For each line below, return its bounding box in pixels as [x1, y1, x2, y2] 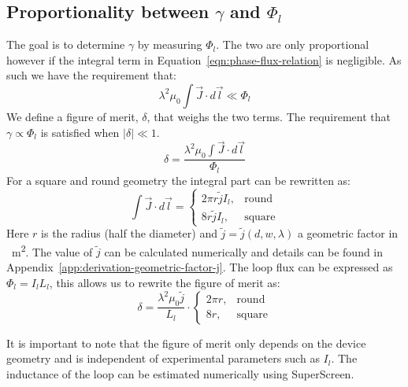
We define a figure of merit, [6, 108, 139, 124]
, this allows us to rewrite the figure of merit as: [49, 274, 280, 290]
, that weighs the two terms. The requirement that [147, 108, 391, 124]
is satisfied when [40, 123, 120, 140]
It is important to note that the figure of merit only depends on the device [6, 334, 366, 351]
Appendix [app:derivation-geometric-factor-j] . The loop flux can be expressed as [6, 259, 393, 275]
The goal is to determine [6, 36, 125, 53]
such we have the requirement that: [6, 67, 176, 83]
